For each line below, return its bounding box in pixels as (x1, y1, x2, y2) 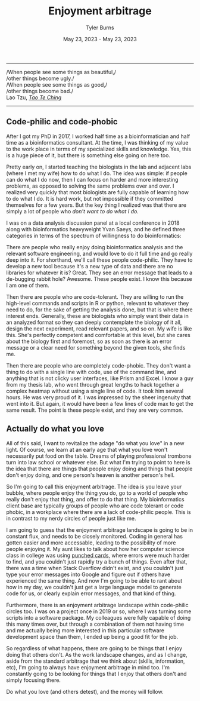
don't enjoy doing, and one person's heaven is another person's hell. (6, 471, 175, 479)
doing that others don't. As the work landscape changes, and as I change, (6, 651, 187, 658)
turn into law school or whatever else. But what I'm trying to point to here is (6, 458, 190, 466)
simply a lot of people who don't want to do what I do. (6, 207, 139, 215)
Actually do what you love (6, 424, 104, 434)
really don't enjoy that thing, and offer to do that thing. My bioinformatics (6, 495, 185, 503)
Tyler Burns (86, 24, 114, 31)
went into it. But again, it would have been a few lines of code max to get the (6, 400, 193, 407)
